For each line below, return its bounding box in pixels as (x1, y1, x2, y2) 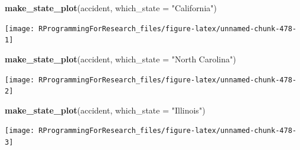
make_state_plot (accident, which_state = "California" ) (5, 2, 217, 14)
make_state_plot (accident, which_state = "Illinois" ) (5, 104, 206, 116)
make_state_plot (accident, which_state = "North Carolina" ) (5, 52, 236, 65)
